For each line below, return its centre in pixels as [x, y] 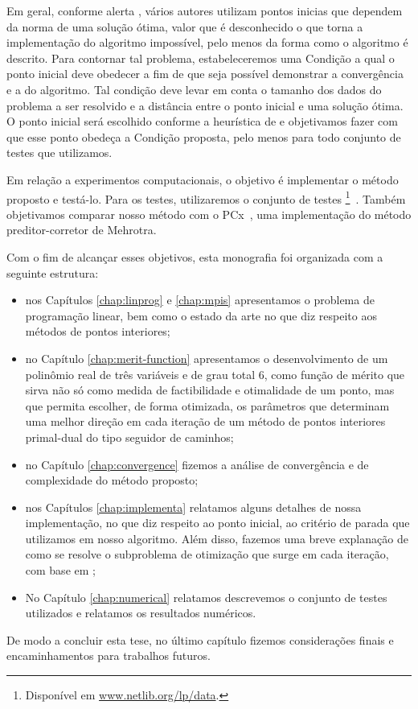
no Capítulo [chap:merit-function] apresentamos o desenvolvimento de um [207, 358]
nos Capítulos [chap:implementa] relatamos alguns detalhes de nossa [193, 507]
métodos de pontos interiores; [98, 331]
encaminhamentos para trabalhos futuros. [109, 655]
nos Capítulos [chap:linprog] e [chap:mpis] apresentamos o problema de [200, 300]
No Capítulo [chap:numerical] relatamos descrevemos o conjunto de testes [206, 597]
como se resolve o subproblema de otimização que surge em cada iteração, [207, 554]
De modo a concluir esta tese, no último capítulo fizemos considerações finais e [200, 639]
